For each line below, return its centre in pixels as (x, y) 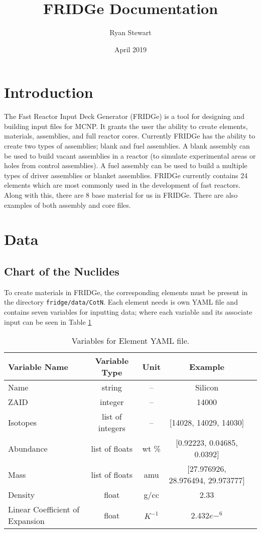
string (112, 387)
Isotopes (23, 422)
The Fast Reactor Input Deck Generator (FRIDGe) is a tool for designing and (124, 116)
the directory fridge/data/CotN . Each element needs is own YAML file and (121, 302)
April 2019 (130, 49)
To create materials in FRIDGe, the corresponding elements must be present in (126, 292)
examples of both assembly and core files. (68, 205)
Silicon (207, 387)
